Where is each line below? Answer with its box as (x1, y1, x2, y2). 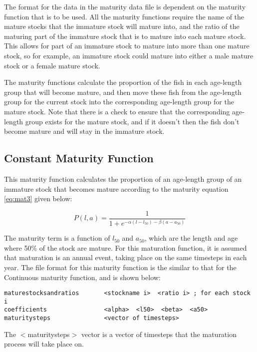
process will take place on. (4, 339, 84, 349)
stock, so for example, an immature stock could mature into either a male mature (4, 50, 254, 60)
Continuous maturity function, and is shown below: (4, 272, 161, 282)
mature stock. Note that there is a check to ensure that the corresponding (4, 106, 230, 116)
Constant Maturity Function (4, 150, 154, 166)
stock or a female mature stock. (4, 60, 100, 70)
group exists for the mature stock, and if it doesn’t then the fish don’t (25, 116, 240, 126)
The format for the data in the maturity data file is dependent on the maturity (4, 1, 246, 11)
